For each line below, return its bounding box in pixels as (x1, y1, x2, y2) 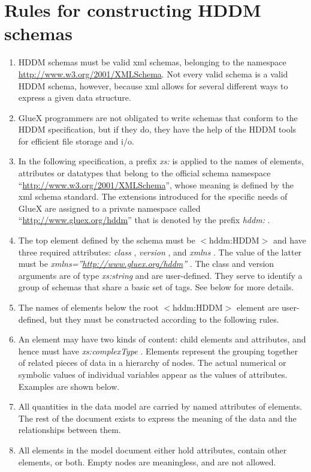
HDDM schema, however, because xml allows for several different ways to (18, 79, 288, 92)
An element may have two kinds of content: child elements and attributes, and (18, 333, 306, 345)
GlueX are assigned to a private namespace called (18, 202, 201, 214)
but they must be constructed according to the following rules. (49, 312, 279, 325)
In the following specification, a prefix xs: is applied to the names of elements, (18, 155, 304, 167)
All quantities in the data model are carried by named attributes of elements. (18, 400, 303, 413)
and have (273, 234, 306, 246)
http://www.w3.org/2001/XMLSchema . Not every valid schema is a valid (18, 67, 288, 80)
